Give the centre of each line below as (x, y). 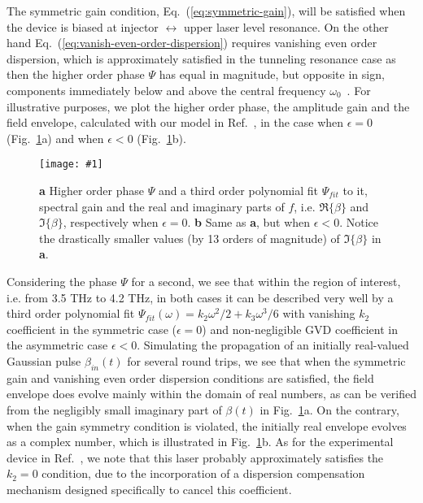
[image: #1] (71, 165)
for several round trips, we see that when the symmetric (266, 360)
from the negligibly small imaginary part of (114, 409)
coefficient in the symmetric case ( (92, 329)
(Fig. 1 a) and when (55, 138)
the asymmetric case (57, 345)
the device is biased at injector (83, 26)
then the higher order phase (76, 74)
